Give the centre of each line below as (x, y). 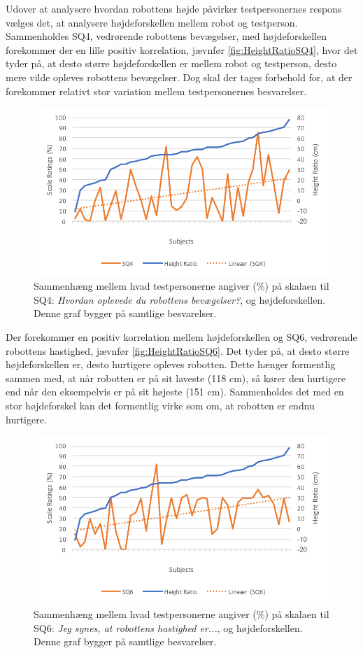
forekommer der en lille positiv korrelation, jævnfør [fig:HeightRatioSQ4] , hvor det (182, 49)
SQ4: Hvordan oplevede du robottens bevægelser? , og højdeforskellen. (180, 299)
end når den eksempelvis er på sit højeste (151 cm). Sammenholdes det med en (175, 392)
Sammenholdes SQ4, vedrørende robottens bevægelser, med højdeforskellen (166, 36)
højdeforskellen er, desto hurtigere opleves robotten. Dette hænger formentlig (171, 364)
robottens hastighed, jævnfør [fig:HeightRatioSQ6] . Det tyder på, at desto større (178, 350)
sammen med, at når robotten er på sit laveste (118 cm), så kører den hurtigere (176, 378)
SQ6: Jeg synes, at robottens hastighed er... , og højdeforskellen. (168, 627)
